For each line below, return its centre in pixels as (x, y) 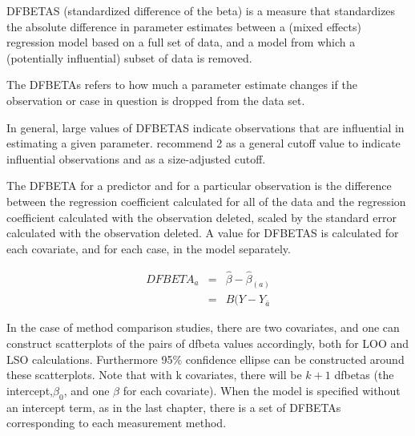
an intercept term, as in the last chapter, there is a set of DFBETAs (174, 407)
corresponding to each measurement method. (117, 423)
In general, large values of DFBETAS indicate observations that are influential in (205, 127)
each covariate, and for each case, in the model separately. (149, 248)
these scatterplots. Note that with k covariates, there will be (154, 375)
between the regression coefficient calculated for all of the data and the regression (206, 201)
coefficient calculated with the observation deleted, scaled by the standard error (201, 217)
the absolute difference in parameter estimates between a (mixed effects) (184, 26)
